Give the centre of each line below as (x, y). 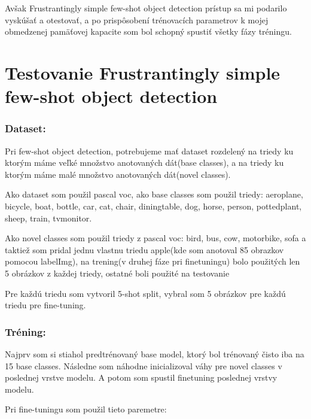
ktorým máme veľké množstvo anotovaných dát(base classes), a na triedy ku (144, 163)
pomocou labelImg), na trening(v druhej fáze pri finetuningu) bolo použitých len (153, 261)
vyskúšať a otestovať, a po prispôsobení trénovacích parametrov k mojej (137, 19)
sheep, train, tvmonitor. (48, 218)
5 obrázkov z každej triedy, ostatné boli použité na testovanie (117, 273)
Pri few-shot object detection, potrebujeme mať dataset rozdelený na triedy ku (149, 151)
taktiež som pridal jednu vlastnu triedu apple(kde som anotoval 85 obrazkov (144, 249)
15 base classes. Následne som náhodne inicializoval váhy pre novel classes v (144, 365)
